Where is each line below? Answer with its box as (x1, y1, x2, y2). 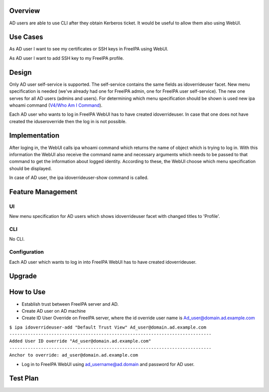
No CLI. (9, 236, 25, 242)
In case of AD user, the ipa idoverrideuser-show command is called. (9, 175, 149, 181)
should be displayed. (9, 165, 52, 172)
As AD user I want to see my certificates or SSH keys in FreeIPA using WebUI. (9, 46, 169, 52)
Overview (9, 6, 40, 15)
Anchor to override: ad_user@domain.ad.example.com (9, 352, 138, 358)
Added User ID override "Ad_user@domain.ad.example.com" (9, 338, 151, 344)
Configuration (9, 248, 44, 255)
